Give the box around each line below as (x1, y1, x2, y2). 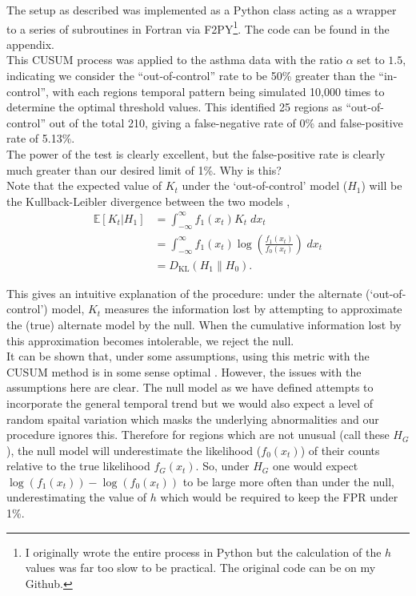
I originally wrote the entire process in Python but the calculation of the (25, 543, 382, 560)
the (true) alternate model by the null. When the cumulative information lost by (6, 316, 402, 332)
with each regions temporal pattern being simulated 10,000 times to (52, 83, 385, 99)
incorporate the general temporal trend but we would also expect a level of (6, 394, 373, 411)
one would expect (273, 457, 358, 474)
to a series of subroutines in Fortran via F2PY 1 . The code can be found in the (6, 18, 390, 37)
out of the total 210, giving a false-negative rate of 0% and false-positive (49, 114, 403, 131)
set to (357, 51, 385, 68)
